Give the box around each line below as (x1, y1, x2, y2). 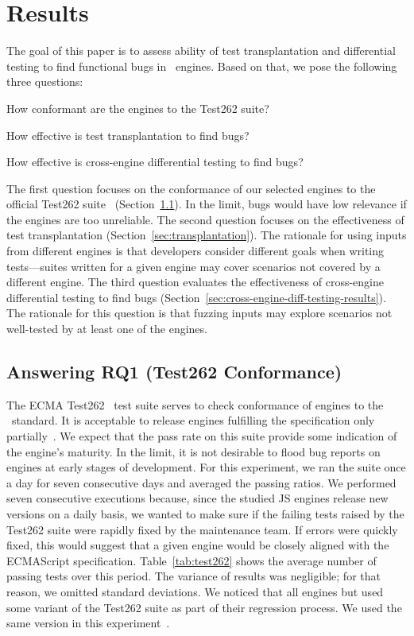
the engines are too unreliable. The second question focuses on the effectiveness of (6, 211, 404, 227)
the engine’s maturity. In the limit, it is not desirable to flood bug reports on (6, 443, 381, 460)
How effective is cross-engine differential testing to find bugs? (6, 153, 304, 170)
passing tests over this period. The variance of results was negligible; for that (6, 568, 381, 584)
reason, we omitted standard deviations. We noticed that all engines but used (6, 583, 384, 599)
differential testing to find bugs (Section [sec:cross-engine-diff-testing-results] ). (6, 289, 386, 305)
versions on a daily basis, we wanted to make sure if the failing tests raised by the (6, 505, 404, 522)
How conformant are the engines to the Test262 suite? (6, 99, 269, 116)
